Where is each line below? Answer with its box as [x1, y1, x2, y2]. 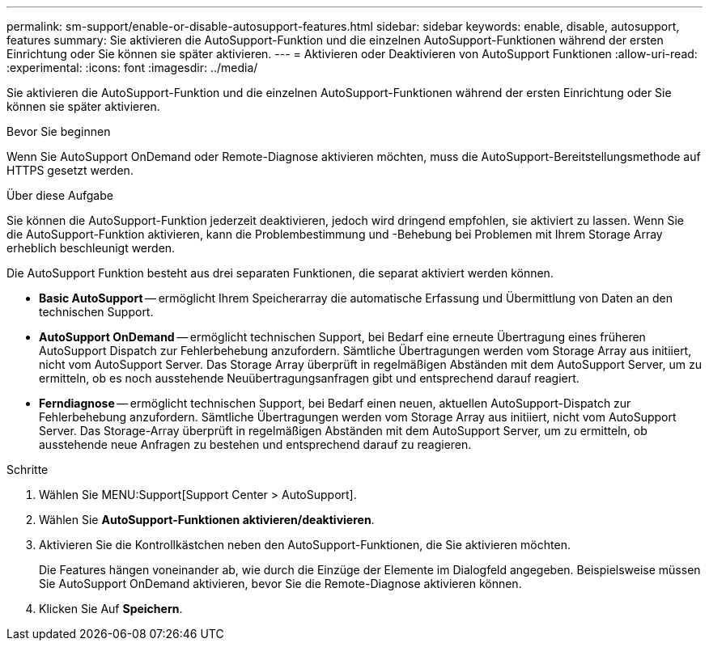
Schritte [6, 463, 49, 476]
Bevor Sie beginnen [6, 125, 111, 138]
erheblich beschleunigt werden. [6, 241, 176, 255]
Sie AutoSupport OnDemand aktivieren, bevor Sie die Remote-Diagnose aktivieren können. [39, 577, 522, 590]
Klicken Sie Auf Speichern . [39, 602, 183, 615]
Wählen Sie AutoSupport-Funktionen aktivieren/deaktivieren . [39, 513, 375, 526]
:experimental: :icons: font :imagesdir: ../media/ [6, 61, 258, 74]
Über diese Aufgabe [6, 188, 113, 202]
